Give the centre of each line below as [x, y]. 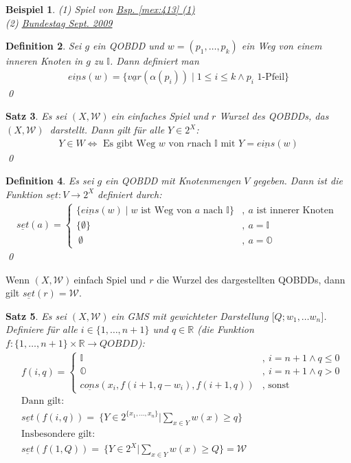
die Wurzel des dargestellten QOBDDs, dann [251, 279]
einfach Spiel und [110, 279]
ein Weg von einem [282, 46]
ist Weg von [167, 210]
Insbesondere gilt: [58, 434]
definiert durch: [130, 194]
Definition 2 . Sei [44, 46]
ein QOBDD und [128, 46]
